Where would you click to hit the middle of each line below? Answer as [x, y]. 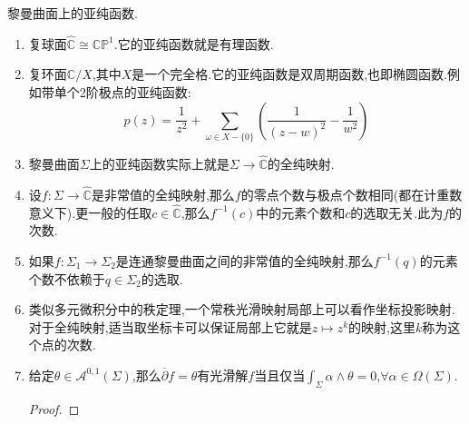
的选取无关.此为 [397, 212]
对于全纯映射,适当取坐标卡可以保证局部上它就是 [170, 326]
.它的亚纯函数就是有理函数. [194, 43]
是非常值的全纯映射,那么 [163, 194]
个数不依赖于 [67, 278]
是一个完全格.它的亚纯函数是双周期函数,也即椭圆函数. [289, 74]
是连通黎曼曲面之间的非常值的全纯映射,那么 [244, 260]
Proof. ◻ [54, 408]
